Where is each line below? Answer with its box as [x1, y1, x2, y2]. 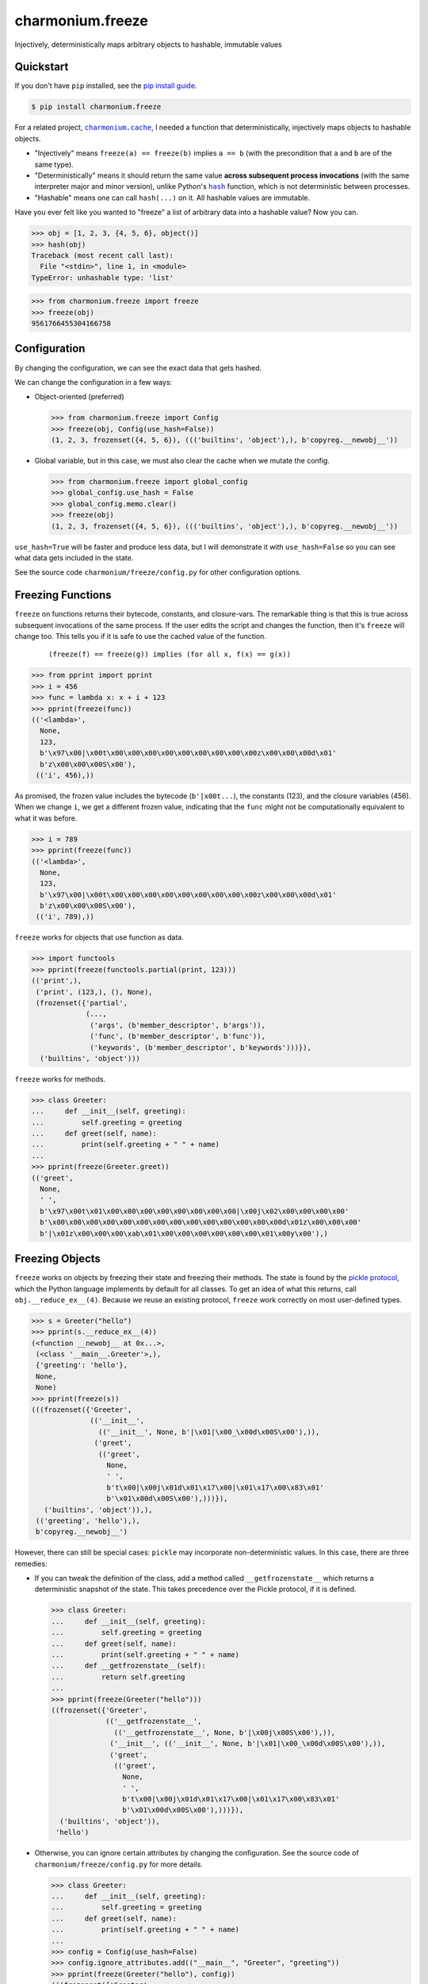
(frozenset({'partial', [36, 998, 128, 1007]
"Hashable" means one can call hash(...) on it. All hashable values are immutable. [34, 193, 311, 202]
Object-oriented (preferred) [34, 392, 124, 402]
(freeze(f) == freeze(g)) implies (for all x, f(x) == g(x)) [48, 650, 291, 659]
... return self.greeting [51, 1672, 185, 1682]
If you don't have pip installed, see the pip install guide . [14, 81, 197, 90]
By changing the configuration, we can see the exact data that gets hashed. [14, 363, 262, 372]
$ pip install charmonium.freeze [31, 102, 162, 111]
